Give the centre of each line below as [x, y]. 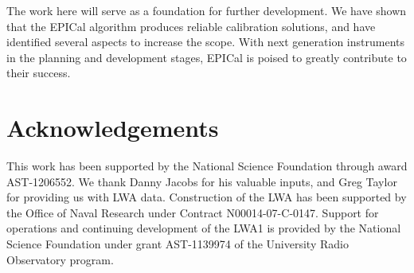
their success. [39, 73]
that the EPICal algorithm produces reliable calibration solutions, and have [191, 26]
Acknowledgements [113, 128]
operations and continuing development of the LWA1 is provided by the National [204, 228]
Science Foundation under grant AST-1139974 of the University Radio [178, 244]
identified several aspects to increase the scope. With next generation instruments [205, 42]
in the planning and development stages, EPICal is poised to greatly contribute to [207, 57]
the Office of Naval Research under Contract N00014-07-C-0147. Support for [193, 212]
